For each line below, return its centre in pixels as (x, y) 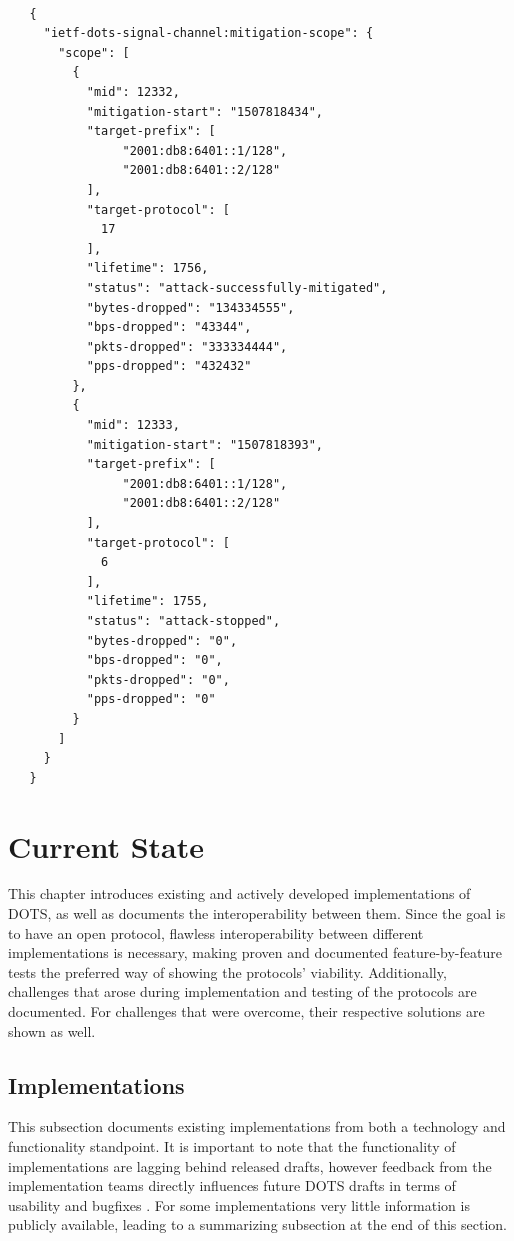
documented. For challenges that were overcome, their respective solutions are (246, 1011)
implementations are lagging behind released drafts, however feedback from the (250, 1165)
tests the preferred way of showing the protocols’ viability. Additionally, (227, 971)
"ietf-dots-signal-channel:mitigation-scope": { (208, 33)
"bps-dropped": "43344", (169, 327)
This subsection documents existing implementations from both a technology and (257, 1126)
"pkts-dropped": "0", (158, 679)
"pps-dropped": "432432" (169, 366)
